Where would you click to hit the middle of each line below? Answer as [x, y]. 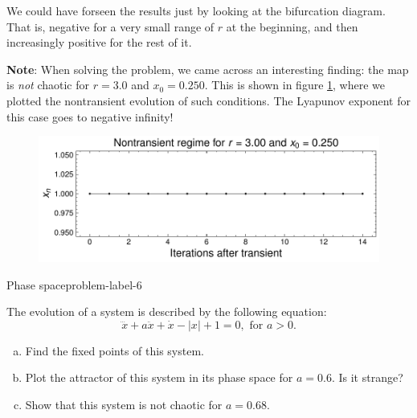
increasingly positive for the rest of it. [99, 42]
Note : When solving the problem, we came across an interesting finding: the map [208, 69]
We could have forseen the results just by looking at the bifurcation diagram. [196, 10]
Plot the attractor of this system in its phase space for [159, 377]
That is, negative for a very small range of [110, 26]
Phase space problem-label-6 [74, 284]
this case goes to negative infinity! [90, 116]
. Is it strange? [367, 377]
